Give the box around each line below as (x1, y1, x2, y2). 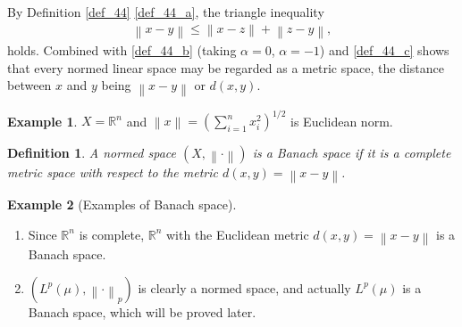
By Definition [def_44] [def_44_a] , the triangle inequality (7, 3, 324, 20)
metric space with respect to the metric (7, 163, 218, 181)
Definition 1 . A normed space (7, 143, 176, 161)
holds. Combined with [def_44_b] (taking (7, 40, 237, 59)
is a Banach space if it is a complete (252, 143, 451, 161)
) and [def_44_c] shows (319, 40, 449, 59)
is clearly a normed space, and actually (138, 278, 351, 297)
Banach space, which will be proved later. (28, 302, 256, 321)
